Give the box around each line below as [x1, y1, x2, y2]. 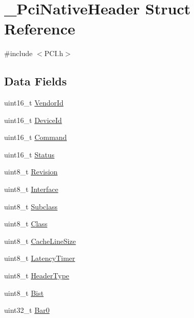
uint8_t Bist [4, 287, 44, 298]
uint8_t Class [4, 218, 48, 229]
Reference [4, 18, 75, 39]
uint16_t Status [4, 149, 55, 160]
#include [4, 48, 33, 59]
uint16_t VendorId [4, 97, 64, 108]
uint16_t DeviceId [4, 114, 62, 125]
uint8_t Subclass [4, 201, 58, 211]
